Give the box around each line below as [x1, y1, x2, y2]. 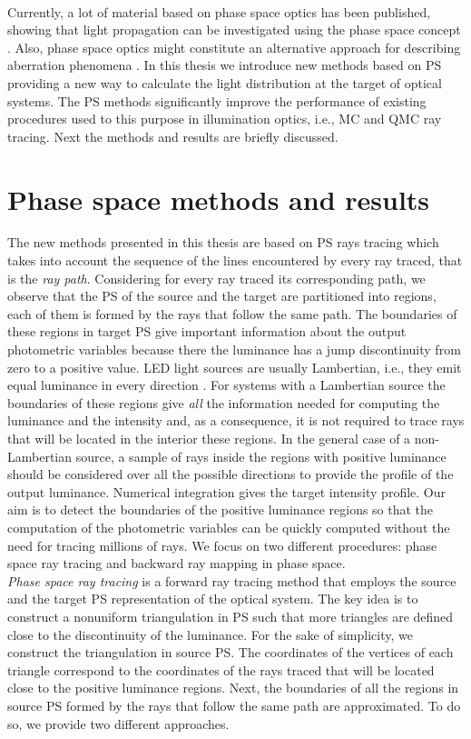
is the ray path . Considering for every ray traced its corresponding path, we [7, 268, 426, 287]
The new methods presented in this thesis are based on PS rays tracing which [7, 233, 439, 252]
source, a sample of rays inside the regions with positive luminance [75, 446, 446, 465]
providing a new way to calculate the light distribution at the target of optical [7, 73, 442, 92]
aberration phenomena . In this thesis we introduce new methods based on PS [7, 55, 442, 75]
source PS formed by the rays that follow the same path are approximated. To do [7, 695, 461, 714]
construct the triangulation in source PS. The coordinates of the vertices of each [7, 643, 454, 662]
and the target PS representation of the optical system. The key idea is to [7, 589, 418, 608]
